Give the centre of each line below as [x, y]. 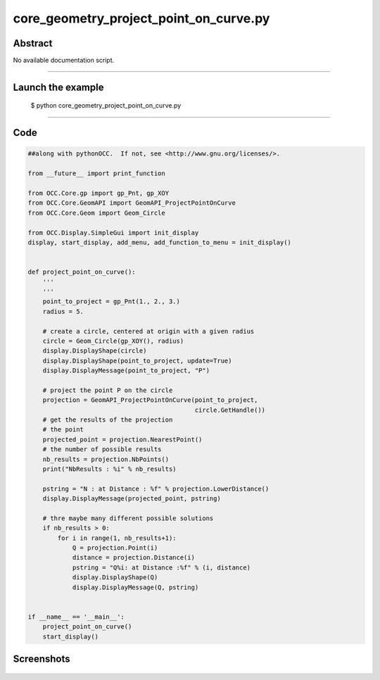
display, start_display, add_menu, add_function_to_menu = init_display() [160, 242]
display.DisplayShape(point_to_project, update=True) [137, 360]
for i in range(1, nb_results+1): [117, 538]
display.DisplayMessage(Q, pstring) [135, 587]
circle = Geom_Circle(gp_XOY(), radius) [113, 341]
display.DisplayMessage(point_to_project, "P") [126, 371]
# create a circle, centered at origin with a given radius [148, 331]
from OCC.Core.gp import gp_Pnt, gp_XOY [98, 193]
